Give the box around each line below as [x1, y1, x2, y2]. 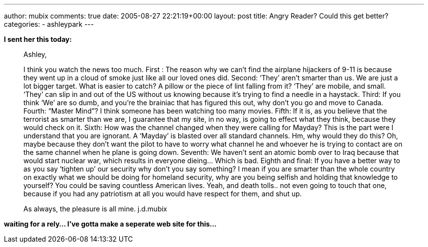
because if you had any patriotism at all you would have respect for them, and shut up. [23, 190, 302, 198]
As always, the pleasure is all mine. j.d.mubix [23, 205, 167, 213]
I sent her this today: [4, 35, 72, 43]
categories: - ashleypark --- [4, 20, 94, 28]
